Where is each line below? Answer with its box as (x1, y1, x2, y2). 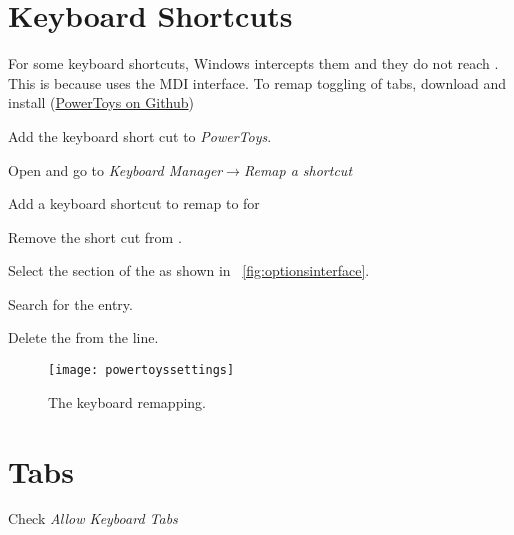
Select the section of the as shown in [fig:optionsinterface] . (8, 260, 370, 281)
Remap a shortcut (243, 159, 353, 180)
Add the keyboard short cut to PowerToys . (8, 125, 272, 146)
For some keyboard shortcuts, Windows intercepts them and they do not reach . (8, 53, 499, 74)
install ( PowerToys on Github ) (8, 92, 195, 113)
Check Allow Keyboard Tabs (8, 508, 178, 529)
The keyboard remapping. (48, 391, 206, 412)
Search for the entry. (8, 293, 133, 314)
